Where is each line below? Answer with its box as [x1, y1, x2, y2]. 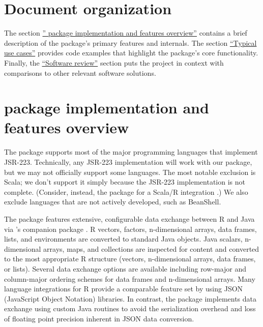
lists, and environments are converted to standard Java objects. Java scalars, [4, 233, 243, 244]
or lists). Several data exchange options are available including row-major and [4, 263, 247, 274]
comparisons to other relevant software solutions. [4, 67, 156, 78]
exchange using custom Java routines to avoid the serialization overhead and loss [4, 303, 256, 314]
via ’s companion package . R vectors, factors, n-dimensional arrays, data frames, [4, 223, 257, 234]
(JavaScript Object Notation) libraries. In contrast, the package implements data [4, 293, 257, 304]
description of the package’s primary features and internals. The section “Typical [4, 37, 257, 48]
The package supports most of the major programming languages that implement [4, 146, 258, 157]
